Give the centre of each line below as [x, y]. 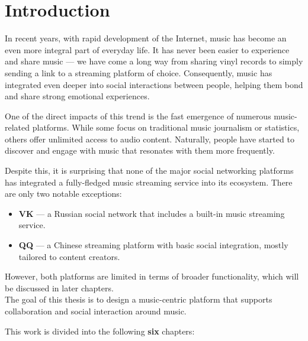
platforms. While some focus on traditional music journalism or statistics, [166, 127]
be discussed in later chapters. [59, 288]
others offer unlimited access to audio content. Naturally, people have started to [150, 139]
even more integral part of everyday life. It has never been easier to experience [147, 49]
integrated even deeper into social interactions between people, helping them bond [154, 84]
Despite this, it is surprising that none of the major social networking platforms [149, 170]
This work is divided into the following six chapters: [100, 331]
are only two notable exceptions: [63, 194]
